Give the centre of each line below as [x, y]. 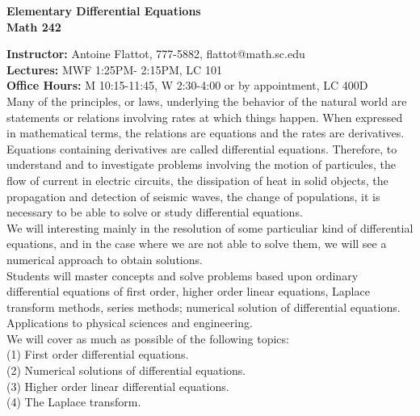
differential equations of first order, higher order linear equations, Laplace [188, 291]
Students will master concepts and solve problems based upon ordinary [183, 275]
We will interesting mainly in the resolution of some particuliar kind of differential [210, 227]
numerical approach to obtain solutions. [105, 259]
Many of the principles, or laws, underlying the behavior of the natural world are [207, 101]
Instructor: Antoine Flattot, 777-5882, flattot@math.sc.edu [156, 54]
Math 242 [34, 26]
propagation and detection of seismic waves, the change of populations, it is [193, 196]
